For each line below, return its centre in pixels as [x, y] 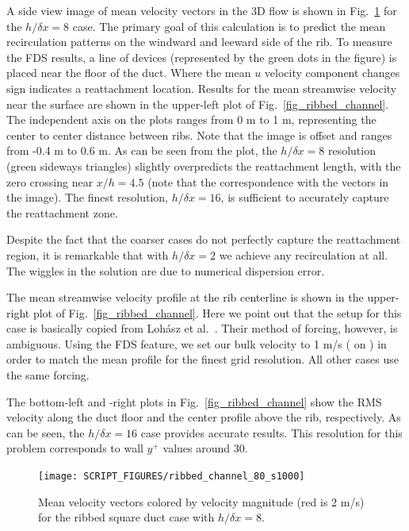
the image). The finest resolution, [87, 197]
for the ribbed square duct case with [126, 517]
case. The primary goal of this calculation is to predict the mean [229, 26]
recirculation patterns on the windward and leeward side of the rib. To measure [199, 42]
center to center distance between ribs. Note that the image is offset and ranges [199, 135]
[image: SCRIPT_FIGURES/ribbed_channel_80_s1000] [172, 477]
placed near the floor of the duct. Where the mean [129, 73]
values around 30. [205, 448]
